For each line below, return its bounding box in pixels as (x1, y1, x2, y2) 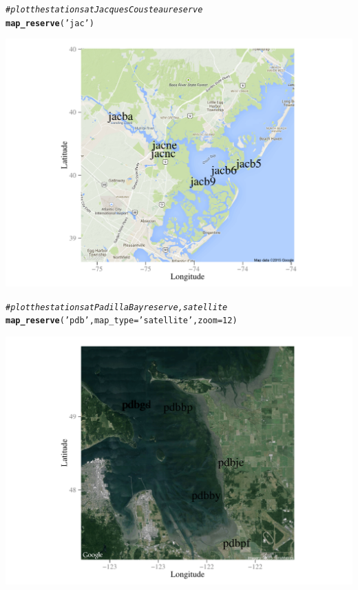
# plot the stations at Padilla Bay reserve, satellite (6, 302, 228, 312)
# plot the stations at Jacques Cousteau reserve (6, 5, 203, 14)
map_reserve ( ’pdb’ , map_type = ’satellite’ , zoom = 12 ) (6, 316, 238, 326)
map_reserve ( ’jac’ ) (6, 18, 94, 28)
